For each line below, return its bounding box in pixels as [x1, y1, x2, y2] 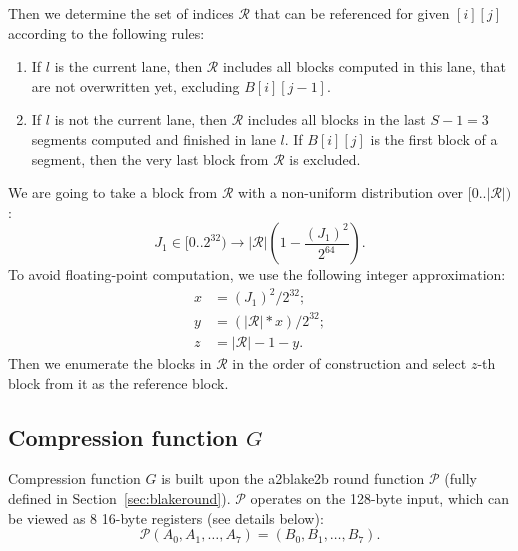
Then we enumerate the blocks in [8, 353, 212, 374]
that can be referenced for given [254, 3, 450, 23]
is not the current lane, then [54, 109, 228, 130]
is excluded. [289, 148, 361, 169]
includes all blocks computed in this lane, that [222, 56, 506, 77]
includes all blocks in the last [247, 109, 426, 130]
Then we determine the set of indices [8, 3, 234, 23]
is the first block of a [370, 128, 498, 149]
